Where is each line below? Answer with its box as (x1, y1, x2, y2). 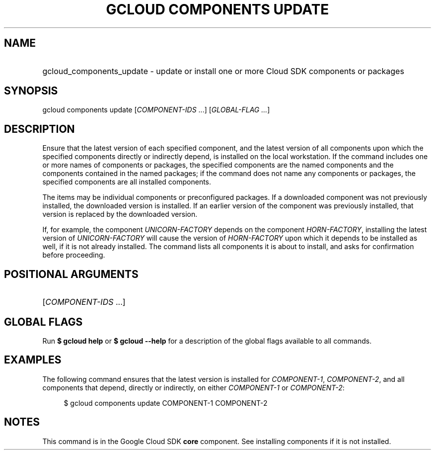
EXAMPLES (4, 354, 62, 366)
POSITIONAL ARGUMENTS (4, 268, 139, 280)
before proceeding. (42, 251, 105, 260)
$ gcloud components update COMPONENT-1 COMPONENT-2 (64, 398, 268, 407)
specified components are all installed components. (42, 178, 212, 186)
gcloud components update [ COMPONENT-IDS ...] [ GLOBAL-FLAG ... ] (42, 105, 270, 114)
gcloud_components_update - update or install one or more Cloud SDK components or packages (42, 66, 404, 76)
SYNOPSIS (4, 85, 58, 97)
